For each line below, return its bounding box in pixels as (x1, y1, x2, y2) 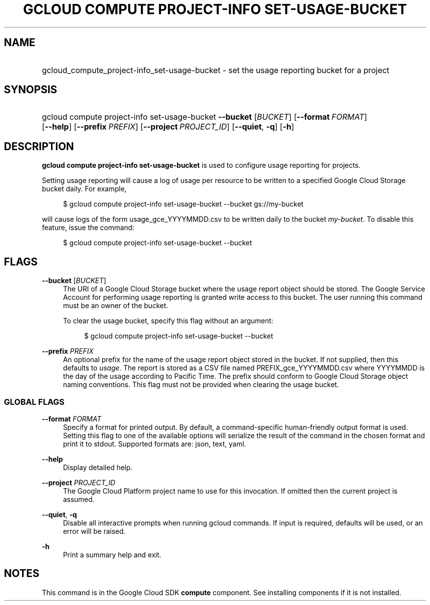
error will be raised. (63, 526, 126, 535)
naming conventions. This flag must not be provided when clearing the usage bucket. (63, 380, 339, 389)
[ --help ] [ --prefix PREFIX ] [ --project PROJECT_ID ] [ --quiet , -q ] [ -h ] (42, 122, 295, 132)
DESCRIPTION (4, 140, 74, 153)
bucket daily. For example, (42, 184, 127, 193)
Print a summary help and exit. (63, 550, 161, 559)
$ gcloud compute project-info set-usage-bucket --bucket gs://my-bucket (63, 200, 304, 209)
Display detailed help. (63, 463, 133, 472)
